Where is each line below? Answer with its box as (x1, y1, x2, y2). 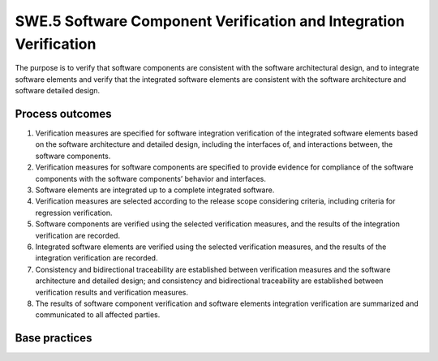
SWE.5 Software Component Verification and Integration (15, 12, 406, 30)
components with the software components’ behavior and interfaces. (35, 174, 267, 183)
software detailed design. (15, 86, 101, 96)
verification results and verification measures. (35, 287, 188, 297)
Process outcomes (15, 106, 112, 121)
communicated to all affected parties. (35, 310, 161, 320)
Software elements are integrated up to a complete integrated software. (35, 185, 275, 195)
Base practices (15, 331, 92, 345)
